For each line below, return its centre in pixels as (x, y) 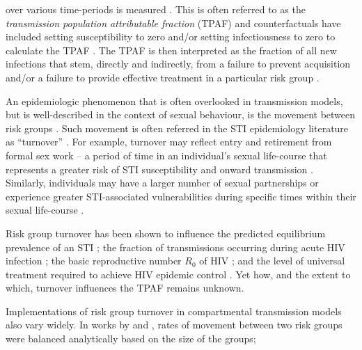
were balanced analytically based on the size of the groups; (131, 339)
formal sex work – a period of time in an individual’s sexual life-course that (166, 155)
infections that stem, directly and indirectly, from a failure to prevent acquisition (178, 64)
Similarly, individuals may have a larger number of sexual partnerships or (162, 183)
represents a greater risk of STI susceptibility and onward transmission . (159, 169)
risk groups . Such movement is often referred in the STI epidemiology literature (177, 128)
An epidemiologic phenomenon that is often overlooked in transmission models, (174, 101)
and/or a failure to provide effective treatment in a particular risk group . (163, 77)
